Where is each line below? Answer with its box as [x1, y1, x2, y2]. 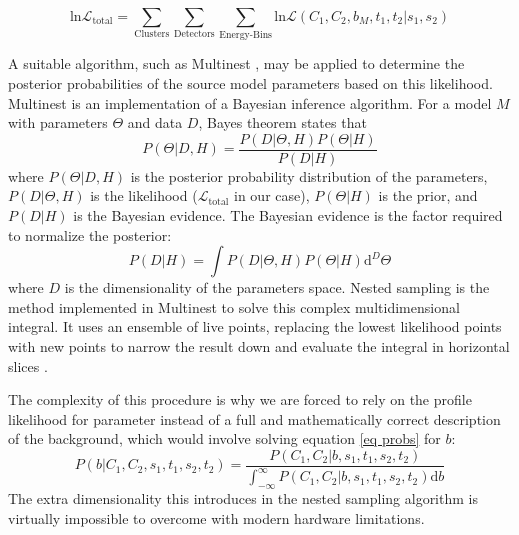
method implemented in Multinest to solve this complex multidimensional [8, 296, 460, 317]
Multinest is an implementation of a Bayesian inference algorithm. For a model [8, 92, 492, 113]
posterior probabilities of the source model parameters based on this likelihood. [8, 72, 493, 93]
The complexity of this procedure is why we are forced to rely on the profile [8, 389, 472, 410]
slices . [8, 355, 48, 376]
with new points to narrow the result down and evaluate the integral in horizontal [8, 335, 510, 356]
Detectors [173, 29, 215, 40]
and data [127, 112, 183, 133]
